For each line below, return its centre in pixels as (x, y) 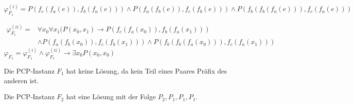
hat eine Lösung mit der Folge (111, 97)
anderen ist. (21, 80)
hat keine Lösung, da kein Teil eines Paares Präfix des (147, 70)
